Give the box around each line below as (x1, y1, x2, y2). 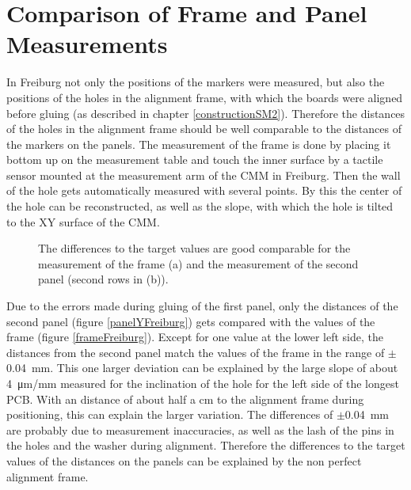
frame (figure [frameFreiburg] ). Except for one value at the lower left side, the (6, 329, 383, 345)
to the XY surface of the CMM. (6, 213, 160, 230)
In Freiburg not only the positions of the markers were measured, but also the (6, 74, 385, 90)
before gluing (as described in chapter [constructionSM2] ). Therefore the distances (6, 104, 405, 121)
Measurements (6, 28, 168, 60)
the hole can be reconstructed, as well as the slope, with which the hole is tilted (6, 198, 394, 215)
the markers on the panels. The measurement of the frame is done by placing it (6, 135, 391, 152)
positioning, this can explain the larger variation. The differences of (6, 406, 333, 423)
